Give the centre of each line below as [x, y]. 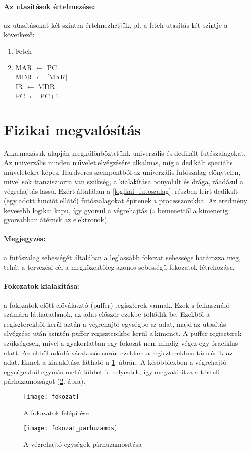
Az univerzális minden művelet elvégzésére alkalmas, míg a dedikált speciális [118, 162]
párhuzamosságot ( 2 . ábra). [45, 381]
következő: [19, 34]
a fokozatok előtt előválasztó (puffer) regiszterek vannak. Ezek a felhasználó [117, 305]
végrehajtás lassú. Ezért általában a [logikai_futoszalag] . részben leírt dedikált [121, 191]
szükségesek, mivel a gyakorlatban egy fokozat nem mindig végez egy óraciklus [121, 343]
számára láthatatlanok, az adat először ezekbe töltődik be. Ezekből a [107, 314]
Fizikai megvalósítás [72, 129]
